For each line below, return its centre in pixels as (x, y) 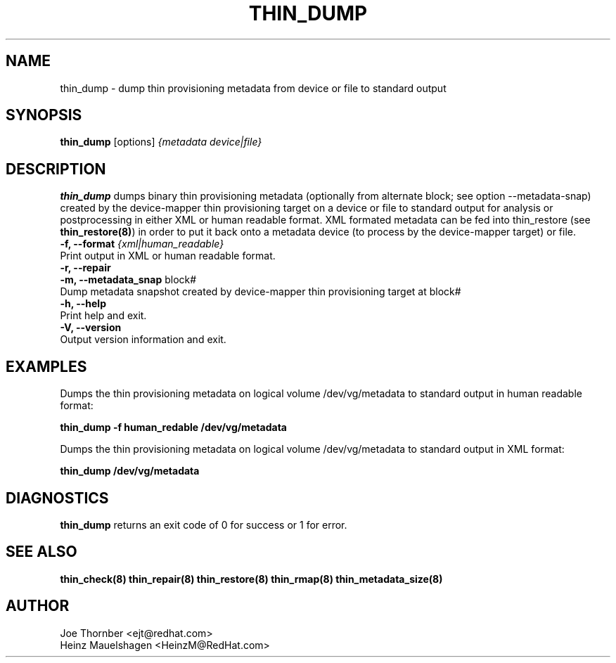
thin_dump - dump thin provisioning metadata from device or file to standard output (253, 88)
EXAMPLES (46, 366)
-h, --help (83, 304)
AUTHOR (38, 606)
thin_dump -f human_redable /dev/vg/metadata (173, 427)
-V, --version (91, 328)
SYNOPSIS (44, 115)
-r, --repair (85, 268)
